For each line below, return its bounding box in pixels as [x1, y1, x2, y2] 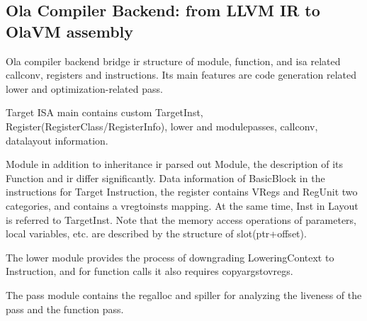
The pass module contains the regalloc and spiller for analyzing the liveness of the [6, 287, 362, 302]
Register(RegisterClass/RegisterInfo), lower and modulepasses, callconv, [6, 118, 318, 133]
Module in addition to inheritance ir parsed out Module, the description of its [6, 157, 344, 171]
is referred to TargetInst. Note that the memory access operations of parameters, [6, 212, 356, 227]
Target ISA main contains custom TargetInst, [6, 105, 203, 120]
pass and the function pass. [6, 301, 124, 316]
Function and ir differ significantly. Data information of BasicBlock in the [6, 170, 325, 185]
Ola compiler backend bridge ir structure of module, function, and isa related [6, 53, 341, 68]
